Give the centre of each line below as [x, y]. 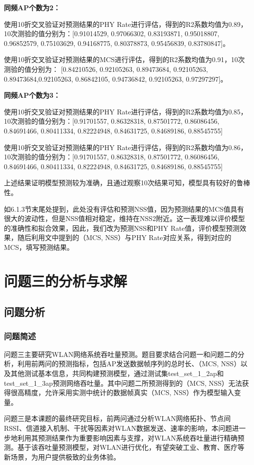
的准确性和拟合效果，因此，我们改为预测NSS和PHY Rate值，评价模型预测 [122, 228]
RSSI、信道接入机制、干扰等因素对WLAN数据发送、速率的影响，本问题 [118, 428]
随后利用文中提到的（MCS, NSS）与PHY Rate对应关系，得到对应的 [124, 237]
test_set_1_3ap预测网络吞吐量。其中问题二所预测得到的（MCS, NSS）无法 [123, 383]
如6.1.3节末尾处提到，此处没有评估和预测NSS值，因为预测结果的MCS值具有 [124, 209]
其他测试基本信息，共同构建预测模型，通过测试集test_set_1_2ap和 [117, 373]
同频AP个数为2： [32, 7]
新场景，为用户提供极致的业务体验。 [62, 456]
